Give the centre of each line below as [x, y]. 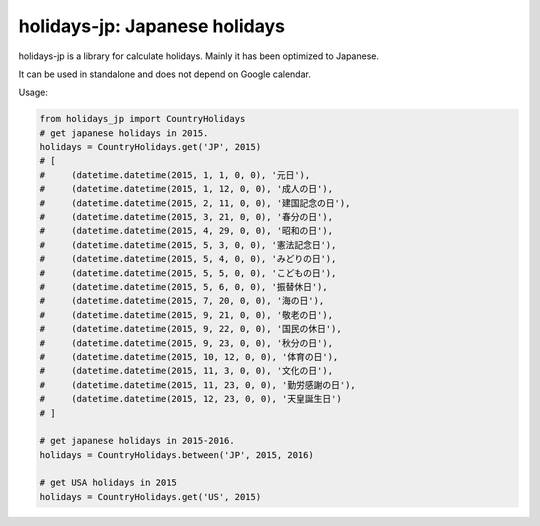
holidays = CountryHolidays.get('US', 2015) [150, 496]
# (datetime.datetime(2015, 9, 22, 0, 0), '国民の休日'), [190, 329]
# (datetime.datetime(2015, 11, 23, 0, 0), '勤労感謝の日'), [198, 384]
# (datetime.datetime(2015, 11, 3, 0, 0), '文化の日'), [186, 371]
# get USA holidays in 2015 [108, 483]
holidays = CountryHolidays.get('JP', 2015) [150, 147]
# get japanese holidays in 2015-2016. [137, 441]
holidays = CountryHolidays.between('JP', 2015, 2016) [176, 454]
